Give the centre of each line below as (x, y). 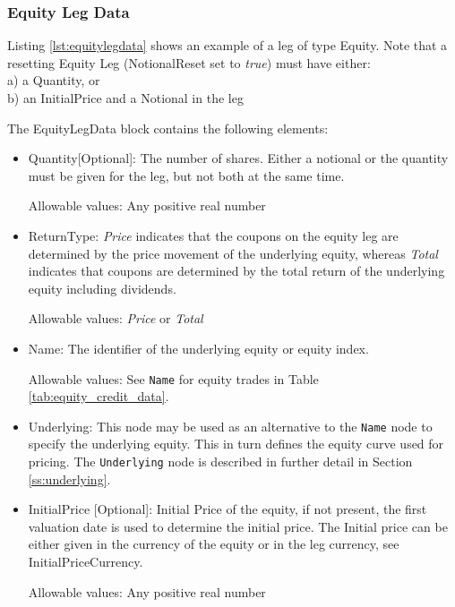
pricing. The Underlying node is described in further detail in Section (220, 462)
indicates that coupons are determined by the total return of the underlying (236, 271)
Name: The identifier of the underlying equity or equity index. (198, 348)
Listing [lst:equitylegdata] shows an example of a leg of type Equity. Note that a (227, 45)
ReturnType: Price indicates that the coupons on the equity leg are (213, 235)
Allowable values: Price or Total (116, 318)
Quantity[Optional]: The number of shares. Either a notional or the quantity (238, 158)
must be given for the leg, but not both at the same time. (186, 175)
